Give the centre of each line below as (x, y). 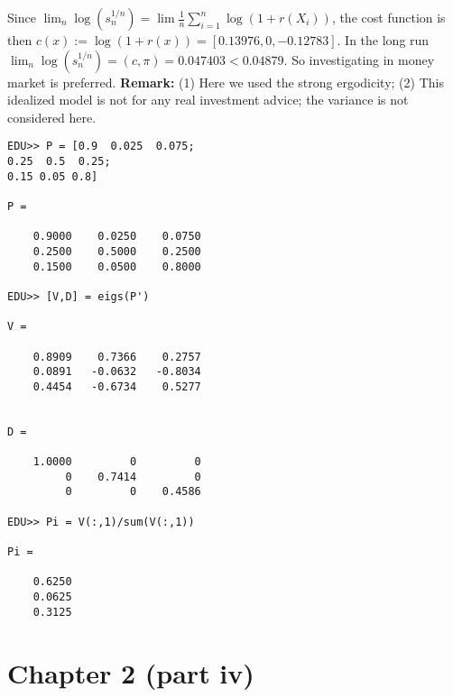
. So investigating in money (359, 59)
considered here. (52, 117)
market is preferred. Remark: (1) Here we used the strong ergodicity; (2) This (226, 82)
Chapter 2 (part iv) (131, 672)
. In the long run (383, 40)
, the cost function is (388, 17)
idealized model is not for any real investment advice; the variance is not (208, 100)
